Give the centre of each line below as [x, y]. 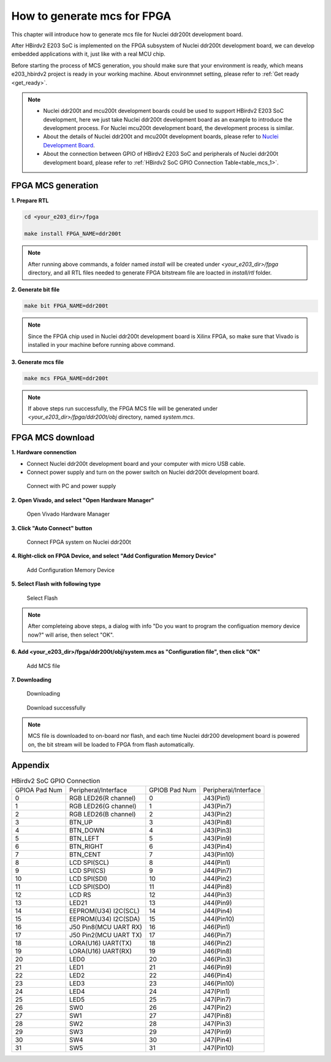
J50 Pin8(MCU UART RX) [105, 927]
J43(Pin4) [218, 847]
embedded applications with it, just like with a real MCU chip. [88, 54]
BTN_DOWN [87, 831]
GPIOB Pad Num [173, 790]
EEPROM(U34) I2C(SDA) [105, 919]
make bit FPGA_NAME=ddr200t [66, 306]
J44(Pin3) [218, 895]
